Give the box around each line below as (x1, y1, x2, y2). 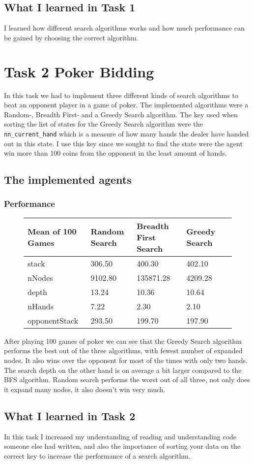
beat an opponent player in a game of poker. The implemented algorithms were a (4, 99, 249, 110)
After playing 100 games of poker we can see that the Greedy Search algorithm (4, 335, 242, 346)
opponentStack (28, 314, 79, 326)
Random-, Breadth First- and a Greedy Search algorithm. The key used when (4, 109, 238, 119)
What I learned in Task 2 (4, 408, 136, 423)
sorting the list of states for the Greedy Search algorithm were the (4, 119, 203, 129)
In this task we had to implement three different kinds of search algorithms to (4, 90, 238, 100)
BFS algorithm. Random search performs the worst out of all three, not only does (4, 374, 250, 385)
